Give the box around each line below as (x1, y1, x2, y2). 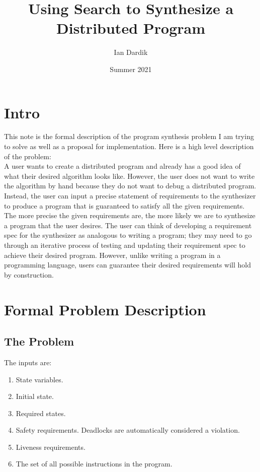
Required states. (16, 408, 66, 418)
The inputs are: (4, 357, 52, 367)
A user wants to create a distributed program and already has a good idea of (4, 161, 241, 171)
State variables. (16, 374, 63, 384)
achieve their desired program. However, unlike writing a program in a (4, 249, 221, 260)
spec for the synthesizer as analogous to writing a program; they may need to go (4, 230, 252, 240)
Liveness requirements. (16, 441, 85, 452)
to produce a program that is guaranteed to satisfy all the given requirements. (4, 200, 245, 211)
